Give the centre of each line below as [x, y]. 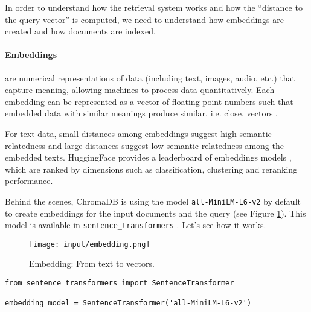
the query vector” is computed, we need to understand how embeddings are [144, 19]
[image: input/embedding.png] [90, 244]
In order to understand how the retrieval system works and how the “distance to [154, 7]
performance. [29, 181]
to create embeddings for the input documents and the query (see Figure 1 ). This [155, 213]
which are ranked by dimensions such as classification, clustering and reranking [151, 169]
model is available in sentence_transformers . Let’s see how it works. [136, 225]
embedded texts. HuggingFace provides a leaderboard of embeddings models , [148, 157]
